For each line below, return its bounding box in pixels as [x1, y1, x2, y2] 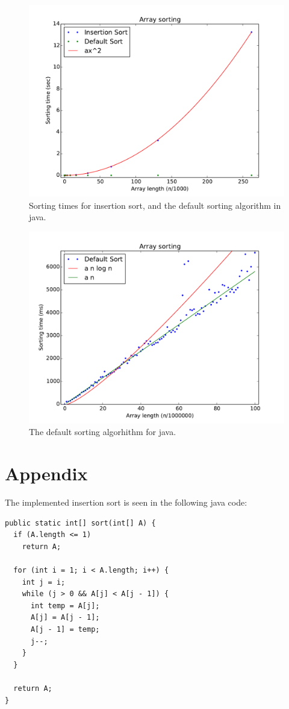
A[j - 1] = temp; [30, 625, 100, 634]
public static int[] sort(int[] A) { [5, 518, 156, 527]
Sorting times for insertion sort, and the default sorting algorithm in [29, 199, 281, 211]
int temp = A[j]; [30, 601, 100, 610]
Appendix [5, 461, 88, 486]
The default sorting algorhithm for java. [29, 425, 176, 438]
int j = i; [22, 577, 66, 587]
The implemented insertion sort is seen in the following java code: [5, 496, 247, 509]
